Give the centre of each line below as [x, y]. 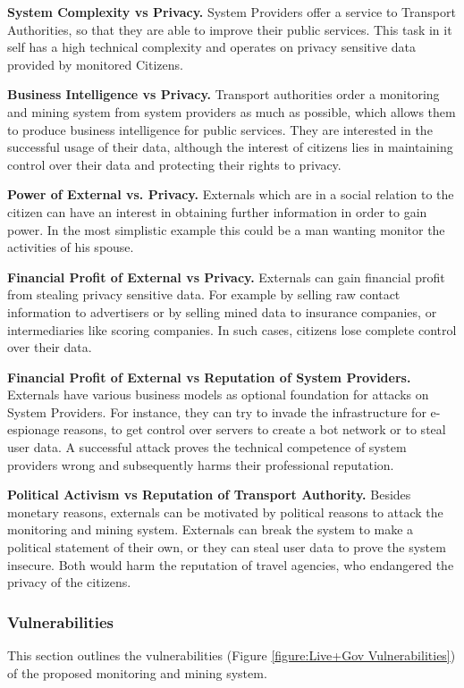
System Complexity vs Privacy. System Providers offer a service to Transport [232, 12]
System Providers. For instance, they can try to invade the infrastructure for [217, 411]
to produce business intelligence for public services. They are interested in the [220, 129]
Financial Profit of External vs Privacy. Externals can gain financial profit [226, 277]
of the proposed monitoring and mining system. [137, 672]
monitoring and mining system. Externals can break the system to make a [211, 529]
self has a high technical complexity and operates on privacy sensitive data [212, 47]
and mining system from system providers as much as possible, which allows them [232, 111]
